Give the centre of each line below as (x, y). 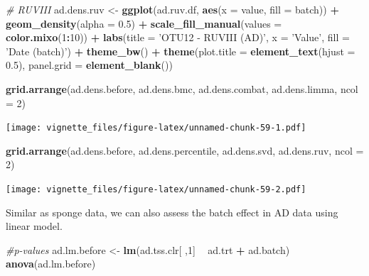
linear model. (34, 226)
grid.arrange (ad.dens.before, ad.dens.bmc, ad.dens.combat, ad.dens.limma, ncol (182, 88)
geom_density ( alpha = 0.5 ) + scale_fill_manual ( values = (144, 23)
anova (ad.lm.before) (51, 264)
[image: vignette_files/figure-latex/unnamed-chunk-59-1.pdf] (156, 128)
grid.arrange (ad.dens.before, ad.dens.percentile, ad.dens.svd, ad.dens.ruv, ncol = (185, 150)
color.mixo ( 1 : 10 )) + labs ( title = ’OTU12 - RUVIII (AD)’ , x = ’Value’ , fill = (178, 37)
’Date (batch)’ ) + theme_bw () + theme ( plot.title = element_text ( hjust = (181, 51)
